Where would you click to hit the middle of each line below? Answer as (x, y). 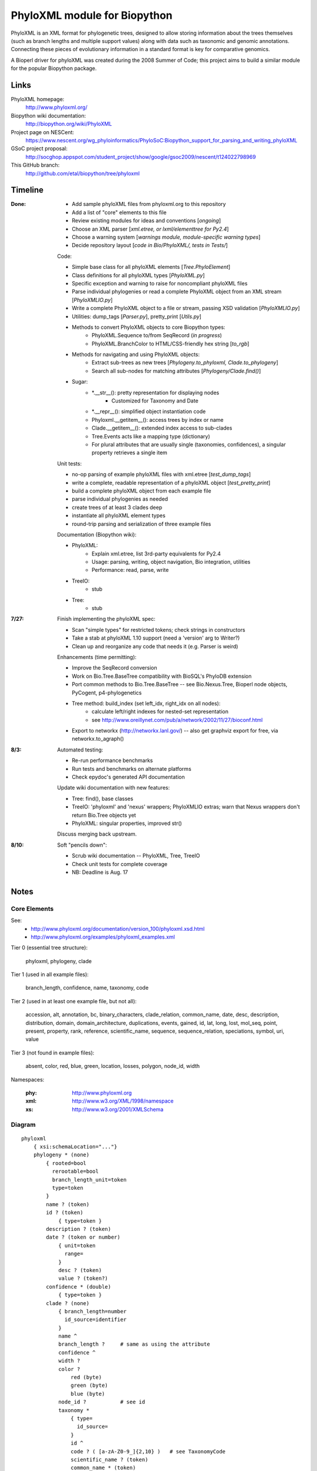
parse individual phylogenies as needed (120, 499)
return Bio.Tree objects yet (104, 815)
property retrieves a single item (129, 452)
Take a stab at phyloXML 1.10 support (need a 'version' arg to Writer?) (156, 638)
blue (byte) (88, 1394)
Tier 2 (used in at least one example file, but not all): (74, 1001)
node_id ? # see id (102, 1402)
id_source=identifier (96, 1320)
